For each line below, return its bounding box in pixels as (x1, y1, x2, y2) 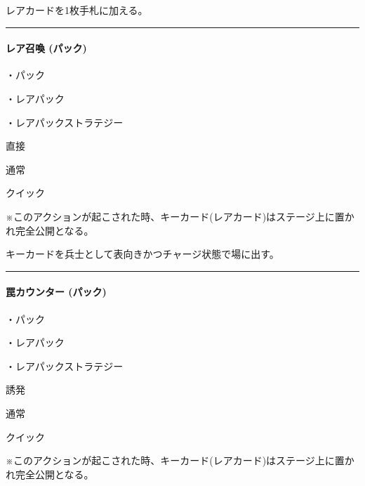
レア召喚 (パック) (6, 41, 87, 55)
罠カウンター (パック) (6, 284, 107, 299)
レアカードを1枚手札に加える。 (6, 3, 148, 17)
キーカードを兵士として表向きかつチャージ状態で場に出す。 (6, 247, 279, 261)
